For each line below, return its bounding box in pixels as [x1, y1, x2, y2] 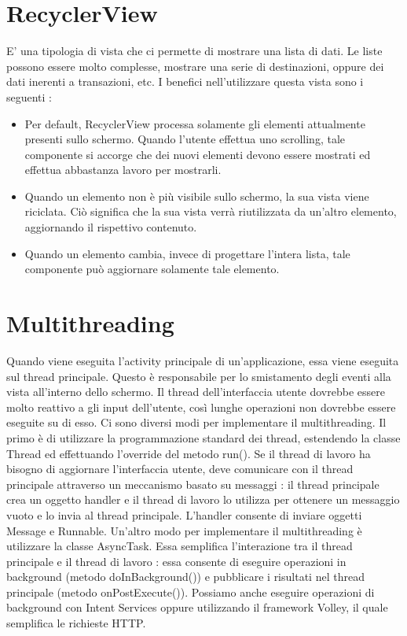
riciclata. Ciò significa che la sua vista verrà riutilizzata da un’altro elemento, [24, 203, 397, 220]
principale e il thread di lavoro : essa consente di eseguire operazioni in [6, 553, 346, 569]
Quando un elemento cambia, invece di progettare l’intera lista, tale [24, 245, 350, 261]
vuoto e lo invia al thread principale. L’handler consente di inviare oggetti [6, 506, 362, 523]
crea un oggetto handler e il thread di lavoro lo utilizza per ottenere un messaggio [6, 491, 400, 508]
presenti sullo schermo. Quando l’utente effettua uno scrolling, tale [24, 131, 345, 147]
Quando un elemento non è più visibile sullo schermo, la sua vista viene [24, 187, 369, 204]
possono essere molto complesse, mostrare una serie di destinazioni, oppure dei [6, 57, 384, 74]
